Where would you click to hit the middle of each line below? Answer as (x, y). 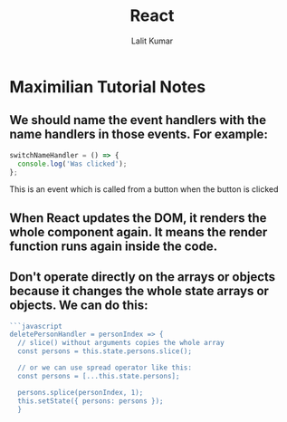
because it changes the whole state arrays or (139, 291)
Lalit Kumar (152, 41)
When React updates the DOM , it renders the (138, 218)
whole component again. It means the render (139, 232)
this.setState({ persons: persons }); (91, 401)
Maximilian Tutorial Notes (108, 86)
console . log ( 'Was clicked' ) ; (72, 164)
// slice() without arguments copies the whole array (121, 343)
